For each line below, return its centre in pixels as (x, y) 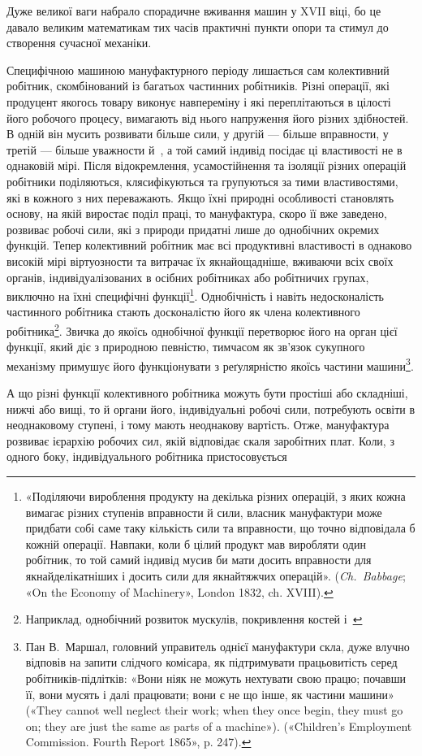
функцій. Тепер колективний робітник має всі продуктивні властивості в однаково (209, 245)
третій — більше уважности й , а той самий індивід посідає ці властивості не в (205, 149)
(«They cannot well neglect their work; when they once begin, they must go (214, 710)
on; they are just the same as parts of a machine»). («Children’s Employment (219, 726)
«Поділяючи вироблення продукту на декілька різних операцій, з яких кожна (215, 496)
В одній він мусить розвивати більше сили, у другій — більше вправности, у (198, 134)
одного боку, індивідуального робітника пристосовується (147, 456)
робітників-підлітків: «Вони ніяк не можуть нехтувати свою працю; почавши (215, 678)
